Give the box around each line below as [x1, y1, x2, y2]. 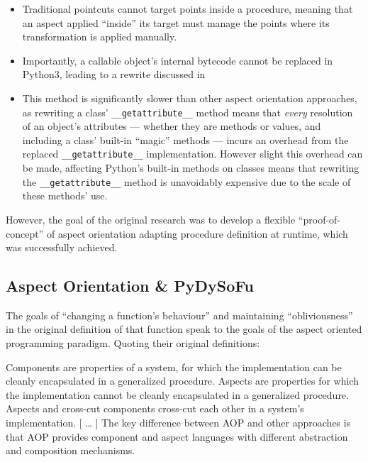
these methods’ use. [22, 188, 108, 203]
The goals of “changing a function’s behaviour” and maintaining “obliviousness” [6, 307, 353, 322]
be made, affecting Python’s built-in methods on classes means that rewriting [22, 160, 359, 175]
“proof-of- [298, 211, 341, 226]
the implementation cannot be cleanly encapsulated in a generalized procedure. [6, 387, 349, 402]
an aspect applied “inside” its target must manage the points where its [22, 15, 330, 30]
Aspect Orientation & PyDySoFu [6, 275, 254, 297]
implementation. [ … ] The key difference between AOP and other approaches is [6, 415, 351, 430]
